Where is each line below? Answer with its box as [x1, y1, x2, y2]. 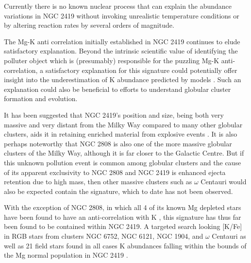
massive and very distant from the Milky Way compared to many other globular [4, 119, 243, 129]
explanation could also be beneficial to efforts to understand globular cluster [4, 84, 231, 94]
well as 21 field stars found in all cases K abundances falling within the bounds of [4, 240, 247, 250]
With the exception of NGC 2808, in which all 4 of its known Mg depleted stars [4, 202, 241, 212]
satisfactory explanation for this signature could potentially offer [45, 65, 237, 75]
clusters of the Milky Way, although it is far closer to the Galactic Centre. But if [4, 148, 244, 158]
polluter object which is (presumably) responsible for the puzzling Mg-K [4, 55, 219, 65]
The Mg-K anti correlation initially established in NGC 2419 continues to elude [4, 36, 240, 46]
